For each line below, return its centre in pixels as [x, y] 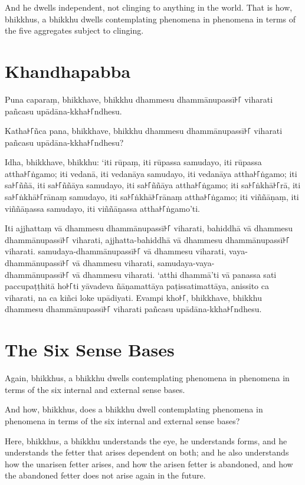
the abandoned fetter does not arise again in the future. [105, 475]
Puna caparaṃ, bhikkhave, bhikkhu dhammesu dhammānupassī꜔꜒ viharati [139, 99]
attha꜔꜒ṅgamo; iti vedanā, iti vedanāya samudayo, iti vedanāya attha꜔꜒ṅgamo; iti [151, 173]
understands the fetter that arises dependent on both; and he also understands [147, 452]
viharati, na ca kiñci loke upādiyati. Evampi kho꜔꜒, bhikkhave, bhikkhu [133, 297]
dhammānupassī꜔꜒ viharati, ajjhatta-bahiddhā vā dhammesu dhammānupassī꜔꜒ [147, 239]
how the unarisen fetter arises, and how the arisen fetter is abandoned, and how [149, 463]
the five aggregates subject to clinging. [74, 30]
